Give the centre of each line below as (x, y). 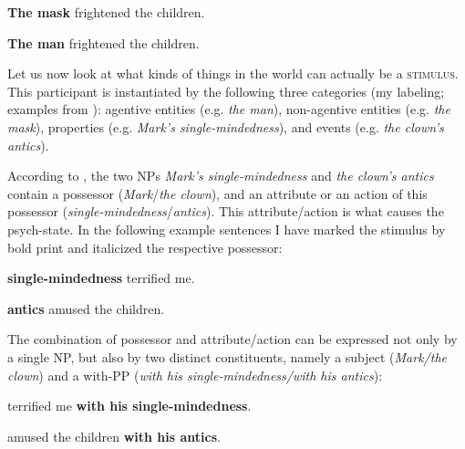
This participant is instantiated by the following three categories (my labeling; (226, 91)
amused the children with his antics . (114, 436)
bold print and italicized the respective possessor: (145, 247)
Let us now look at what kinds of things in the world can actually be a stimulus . (233, 73)
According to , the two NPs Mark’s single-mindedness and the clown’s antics (221, 176)
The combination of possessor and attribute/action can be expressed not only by (232, 339)
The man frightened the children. (103, 42)
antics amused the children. (86, 308)
